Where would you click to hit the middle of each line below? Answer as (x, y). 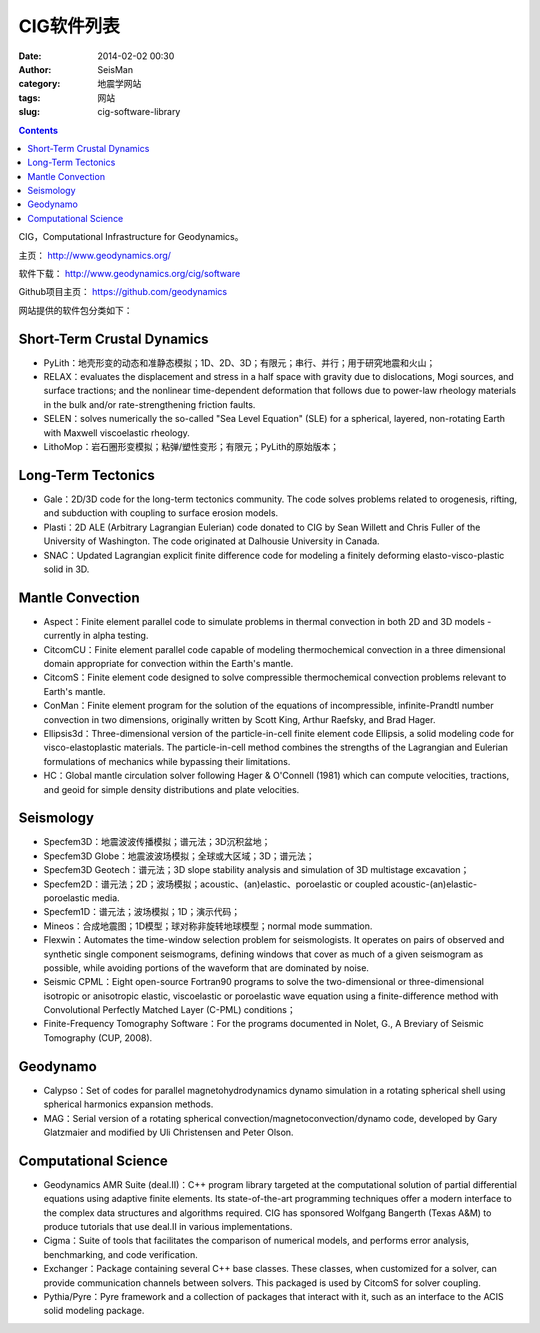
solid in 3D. (66, 569)
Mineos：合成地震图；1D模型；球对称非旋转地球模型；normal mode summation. (208, 926)
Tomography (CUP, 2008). (98, 1037)
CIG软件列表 (69, 26)
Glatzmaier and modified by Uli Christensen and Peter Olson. (168, 1132)
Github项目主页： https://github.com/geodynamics (123, 292)
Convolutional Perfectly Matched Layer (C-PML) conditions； (169, 1010)
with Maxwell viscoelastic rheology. (116, 432)
